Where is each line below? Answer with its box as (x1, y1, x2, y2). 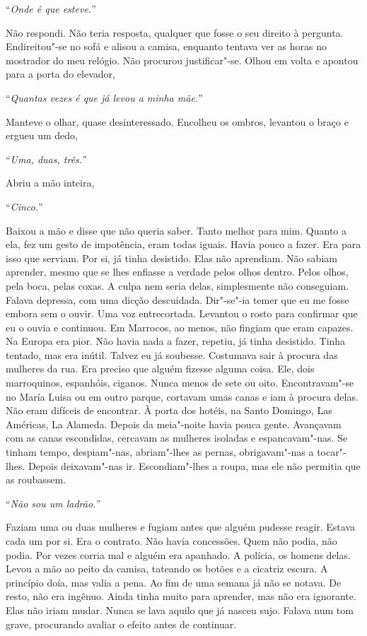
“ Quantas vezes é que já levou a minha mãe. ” (6, 90, 203, 105)
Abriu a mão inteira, (6, 175, 95, 190)
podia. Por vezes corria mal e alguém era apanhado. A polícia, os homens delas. (6, 547, 351, 562)
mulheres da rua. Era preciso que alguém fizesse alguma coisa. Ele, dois (6, 361, 315, 376)
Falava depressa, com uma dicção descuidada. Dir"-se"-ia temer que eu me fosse (6, 292, 349, 307)
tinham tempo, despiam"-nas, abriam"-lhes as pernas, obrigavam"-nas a (6, 444, 314, 459)
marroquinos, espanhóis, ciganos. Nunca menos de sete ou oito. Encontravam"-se (6, 375, 354, 390)
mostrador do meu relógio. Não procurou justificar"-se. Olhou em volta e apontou (6, 52, 359, 67)
